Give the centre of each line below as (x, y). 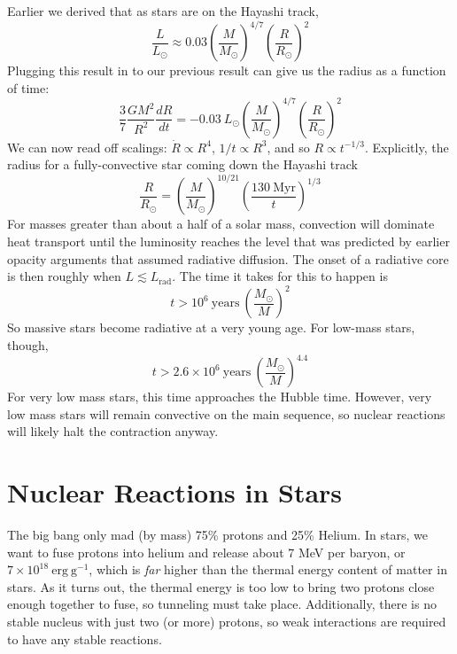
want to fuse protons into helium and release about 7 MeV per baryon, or (206, 552)
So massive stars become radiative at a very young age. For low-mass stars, (211, 327)
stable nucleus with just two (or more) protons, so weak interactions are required (227, 621)
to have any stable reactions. (85, 638)
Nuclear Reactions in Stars (175, 492)
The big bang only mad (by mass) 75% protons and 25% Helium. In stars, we (217, 534)
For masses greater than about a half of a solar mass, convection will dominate (221, 224)
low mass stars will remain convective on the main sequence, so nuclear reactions (226, 413)
